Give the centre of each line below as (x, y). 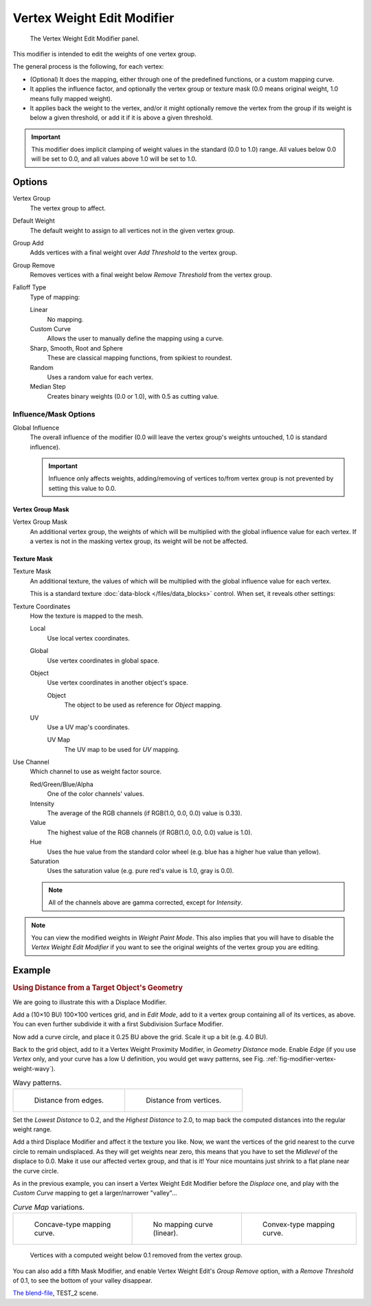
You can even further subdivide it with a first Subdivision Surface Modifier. (118, 1024)
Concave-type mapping (72, 1225)
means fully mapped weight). (71, 98)
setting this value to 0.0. (82, 488)
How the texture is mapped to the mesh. (87, 616)
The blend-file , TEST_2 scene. (56, 1293)
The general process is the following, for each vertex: (88, 67)
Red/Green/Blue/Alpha (62, 784)
